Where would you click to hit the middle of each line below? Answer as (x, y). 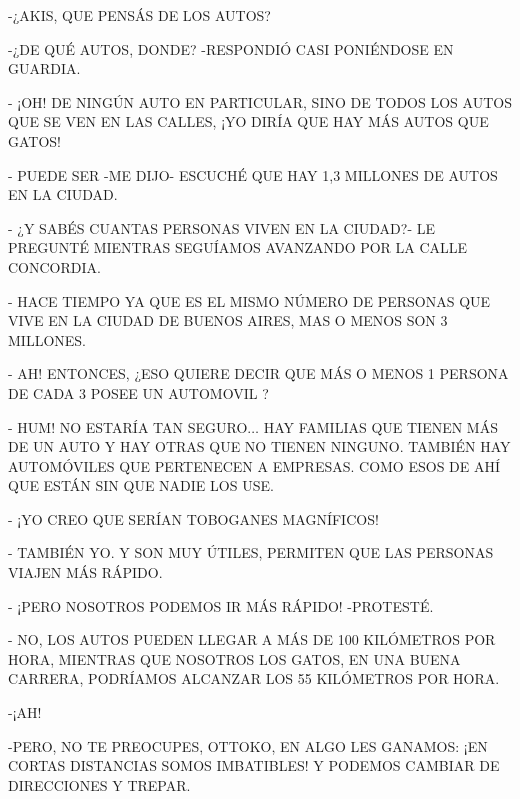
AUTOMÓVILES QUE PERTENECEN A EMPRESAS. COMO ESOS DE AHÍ (254, 465)
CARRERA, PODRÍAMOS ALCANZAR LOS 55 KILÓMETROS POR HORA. (254, 678)
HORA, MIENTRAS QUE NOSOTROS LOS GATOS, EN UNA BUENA (234, 658)
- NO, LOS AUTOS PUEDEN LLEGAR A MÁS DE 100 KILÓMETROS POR (252, 639)
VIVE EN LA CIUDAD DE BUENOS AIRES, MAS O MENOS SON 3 (228, 320)
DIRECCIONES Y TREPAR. (99, 784)
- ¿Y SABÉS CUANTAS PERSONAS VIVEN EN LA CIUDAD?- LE (221, 227)
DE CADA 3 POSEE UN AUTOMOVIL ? (138, 392)
